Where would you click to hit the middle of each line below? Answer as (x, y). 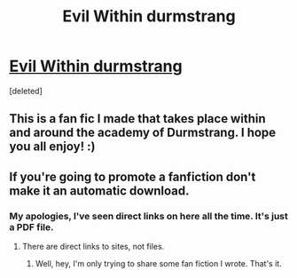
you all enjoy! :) (52, 147)
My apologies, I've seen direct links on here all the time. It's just (148, 216)
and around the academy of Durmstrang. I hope (143, 133)
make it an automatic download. (99, 191)
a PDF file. (31, 226)
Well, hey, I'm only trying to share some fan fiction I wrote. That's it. (158, 264)
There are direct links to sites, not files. (93, 247)
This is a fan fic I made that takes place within (137, 119)
